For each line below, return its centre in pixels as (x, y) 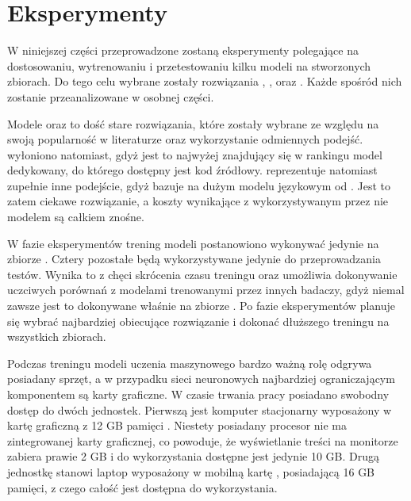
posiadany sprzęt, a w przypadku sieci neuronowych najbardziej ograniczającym (201, 379)
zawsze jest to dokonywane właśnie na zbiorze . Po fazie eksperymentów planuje (201, 306)
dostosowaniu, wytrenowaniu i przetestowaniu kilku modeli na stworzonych (189, 65)
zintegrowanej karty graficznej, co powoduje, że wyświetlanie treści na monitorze (203, 440)
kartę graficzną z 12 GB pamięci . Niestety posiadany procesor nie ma (177, 425)
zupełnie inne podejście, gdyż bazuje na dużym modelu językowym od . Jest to (199, 185)
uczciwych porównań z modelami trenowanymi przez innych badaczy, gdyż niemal (206, 290)
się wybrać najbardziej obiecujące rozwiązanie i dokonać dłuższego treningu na (198, 321)
